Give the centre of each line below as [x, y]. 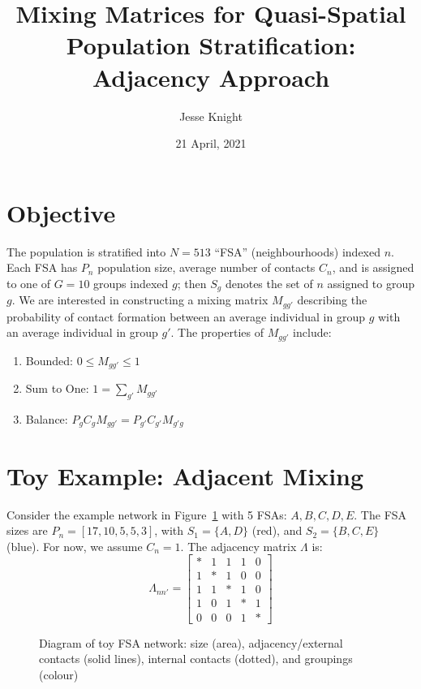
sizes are [27, 530]
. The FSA [380, 514]
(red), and [277, 530]
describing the [332, 300]
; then [192, 283]
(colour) [59, 674]
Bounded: [49, 360]
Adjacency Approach [211, 77]
